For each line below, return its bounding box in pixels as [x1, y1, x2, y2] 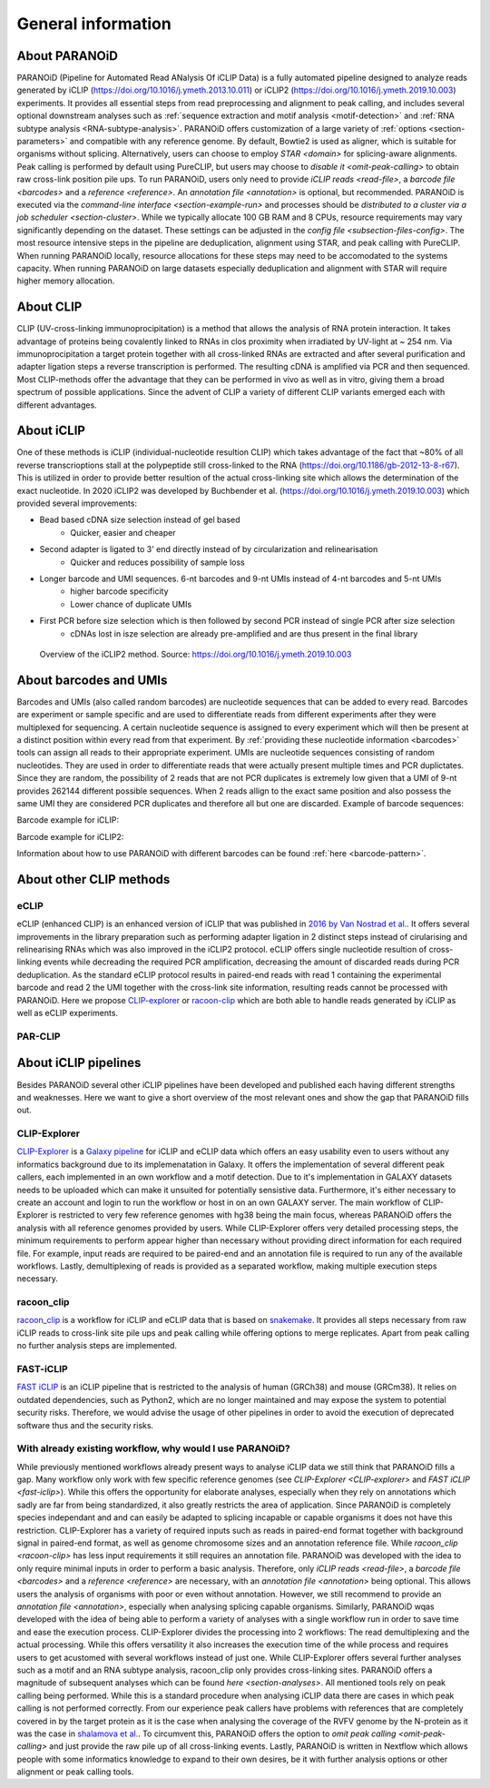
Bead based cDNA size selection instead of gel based [39, 514, 240, 526]
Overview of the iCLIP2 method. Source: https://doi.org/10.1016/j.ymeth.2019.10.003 [39, 648, 352, 659]
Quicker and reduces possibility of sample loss [70, 557, 245, 568]
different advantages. [16, 400, 97, 410]
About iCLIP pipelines [16, 1055, 142, 1071]
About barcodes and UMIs [16, 672, 168, 687]
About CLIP [16, 300, 83, 315]
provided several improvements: [16, 498, 138, 509]
